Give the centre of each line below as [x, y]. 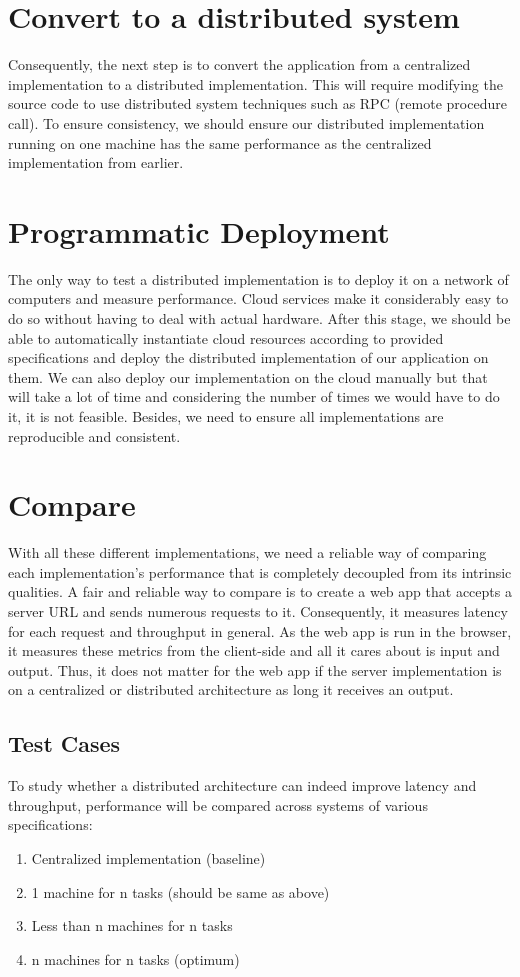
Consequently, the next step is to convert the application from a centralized [239, 64]
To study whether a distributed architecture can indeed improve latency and [242, 785]
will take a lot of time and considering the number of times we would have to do [254, 396]
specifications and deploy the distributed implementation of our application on [248, 357]
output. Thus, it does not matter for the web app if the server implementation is [255, 669]
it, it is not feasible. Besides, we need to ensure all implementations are [226, 415]
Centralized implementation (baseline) [148, 858]
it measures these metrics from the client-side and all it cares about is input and [254, 650]
